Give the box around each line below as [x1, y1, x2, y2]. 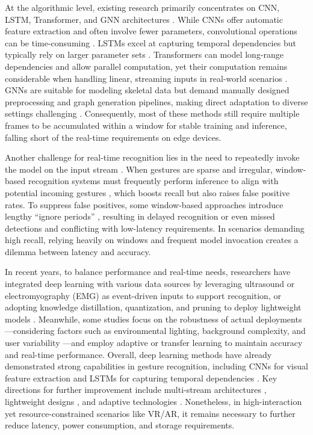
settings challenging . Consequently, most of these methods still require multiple [5, 107, 300, 120]
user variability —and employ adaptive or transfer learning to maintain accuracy [5, 336, 303, 349]
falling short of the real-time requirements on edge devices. [5, 131, 222, 143]
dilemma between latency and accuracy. [5, 245, 151, 258]
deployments [256, 312, 302, 325]
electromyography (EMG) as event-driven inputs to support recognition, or [5, 289, 281, 301]
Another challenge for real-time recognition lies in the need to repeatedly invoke [5, 151, 300, 164]
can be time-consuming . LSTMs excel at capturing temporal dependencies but [5, 36, 296, 49]
